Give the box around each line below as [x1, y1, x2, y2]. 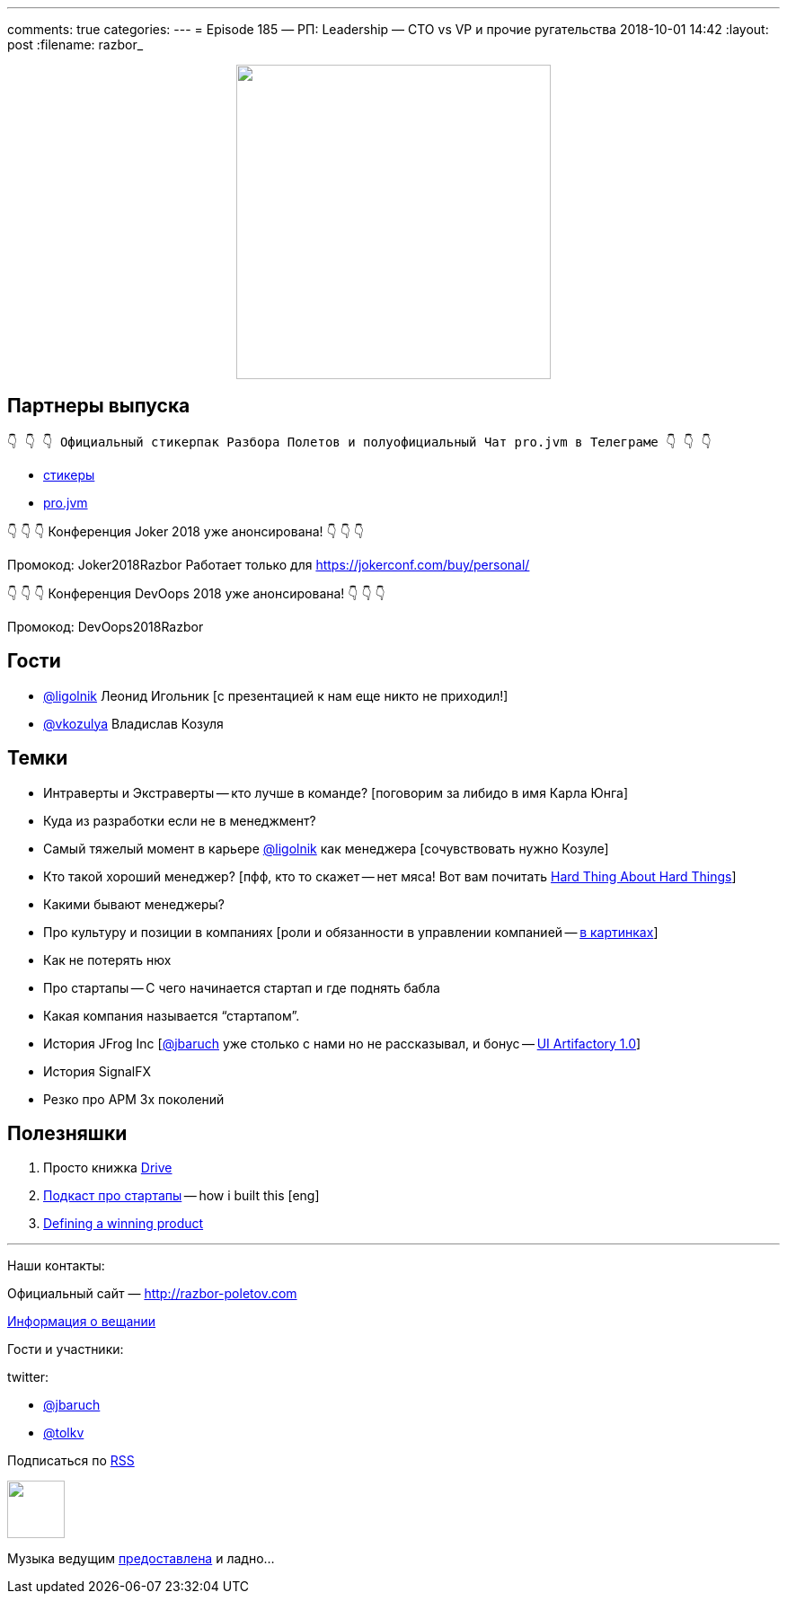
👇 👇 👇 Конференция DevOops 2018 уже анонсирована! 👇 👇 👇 [7, 585, 385, 601]
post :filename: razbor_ [7, 37, 144, 52]
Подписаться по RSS [7, 1453, 135, 1469]
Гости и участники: [7, 1341, 124, 1358]
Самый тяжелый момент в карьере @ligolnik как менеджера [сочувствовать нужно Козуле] [43, 840, 609, 856]
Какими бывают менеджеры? [43, 896, 225, 912]
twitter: [7, 1369, 49, 1385]
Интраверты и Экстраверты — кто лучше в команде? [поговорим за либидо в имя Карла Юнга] [43, 784, 629, 800]
